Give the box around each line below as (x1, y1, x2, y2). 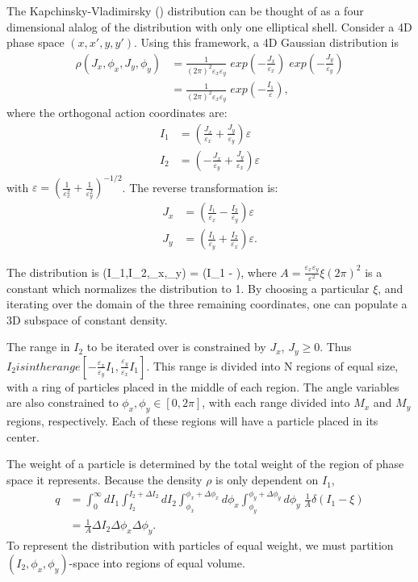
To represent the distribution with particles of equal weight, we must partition (6, 537, 394, 554)
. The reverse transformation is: (122, 178, 278, 195)
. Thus (320, 338, 352, 355)
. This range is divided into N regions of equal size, (146, 357, 399, 374)
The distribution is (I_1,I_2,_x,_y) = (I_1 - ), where (6, 263, 277, 280)
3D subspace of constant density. (6, 311, 168, 328)
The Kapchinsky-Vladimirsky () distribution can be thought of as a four (6, 2, 364, 19)
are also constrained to (6, 394, 119, 411)
